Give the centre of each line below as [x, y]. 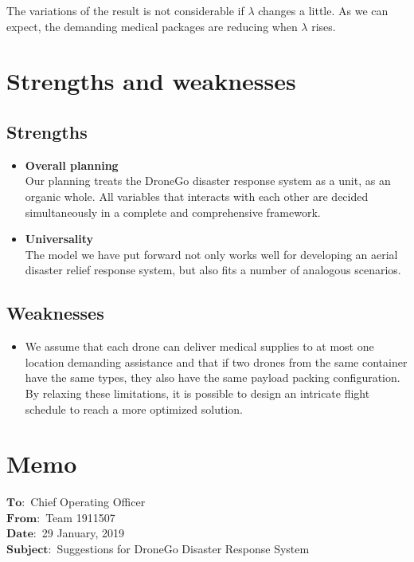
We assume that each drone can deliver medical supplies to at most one [199, 346]
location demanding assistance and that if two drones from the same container [216, 362]
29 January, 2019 [83, 533]
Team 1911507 [80, 517]
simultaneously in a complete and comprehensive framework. [173, 212]
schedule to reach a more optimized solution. [134, 409]
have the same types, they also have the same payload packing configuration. [213, 377]
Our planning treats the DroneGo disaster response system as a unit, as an [208, 181]
